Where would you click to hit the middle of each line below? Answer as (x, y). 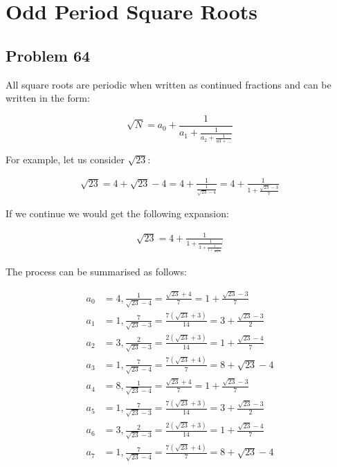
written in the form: (48, 98)
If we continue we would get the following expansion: (117, 213)
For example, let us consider (65, 159)
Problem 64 (48, 55)
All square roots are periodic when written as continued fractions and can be (168, 84)
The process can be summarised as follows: (96, 272)
